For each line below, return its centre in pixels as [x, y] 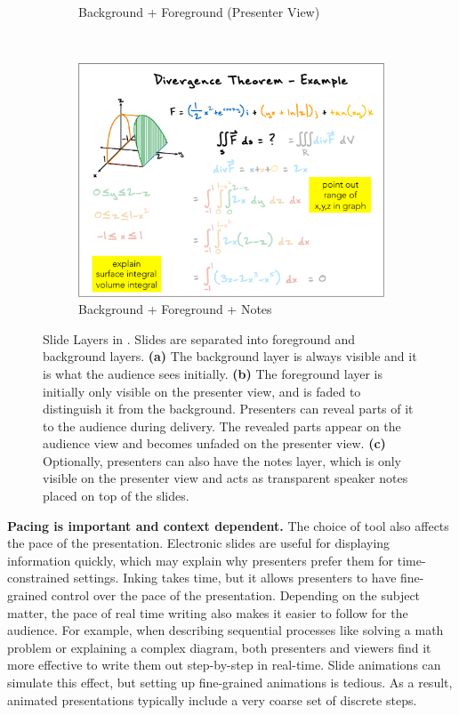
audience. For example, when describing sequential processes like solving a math [225, 630]
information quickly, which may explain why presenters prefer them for [201, 560]
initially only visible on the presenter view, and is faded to [202, 391]
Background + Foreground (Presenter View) [199, 12]
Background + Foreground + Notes [175, 309]
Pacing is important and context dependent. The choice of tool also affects [228, 525]
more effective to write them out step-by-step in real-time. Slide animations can [224, 665]
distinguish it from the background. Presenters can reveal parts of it [228, 409]
